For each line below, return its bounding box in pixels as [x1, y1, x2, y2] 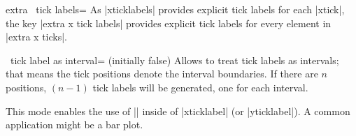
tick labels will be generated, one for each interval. [92, 80, 308, 94]
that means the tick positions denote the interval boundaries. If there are [6, 66, 318, 81]
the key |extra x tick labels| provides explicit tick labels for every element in [6, 15, 332, 30]
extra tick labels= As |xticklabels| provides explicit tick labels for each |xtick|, [6, 2, 345, 16]
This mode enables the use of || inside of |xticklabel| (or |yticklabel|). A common [6, 103, 350, 118]
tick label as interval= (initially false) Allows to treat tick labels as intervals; [10, 52, 339, 67]
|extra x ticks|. [6, 29, 68, 44]
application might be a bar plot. [6, 117, 143, 132]
